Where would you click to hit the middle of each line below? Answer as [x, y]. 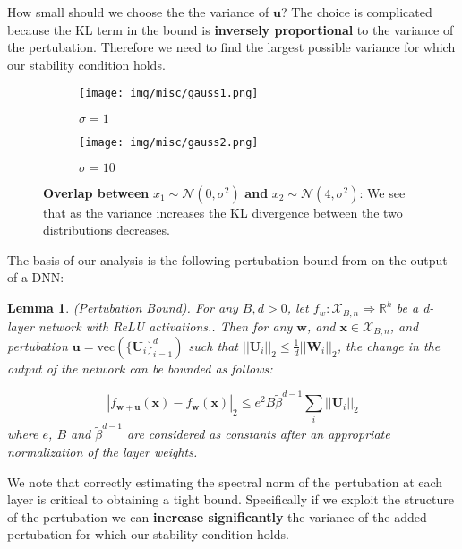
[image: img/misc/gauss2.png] [169, 143]
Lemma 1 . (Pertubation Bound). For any [123, 308]
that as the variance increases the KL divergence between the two [223, 212]
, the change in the [389, 345]
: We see [382, 192]
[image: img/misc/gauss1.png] [169, 94]
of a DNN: [36, 277]
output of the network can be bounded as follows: [140, 368]
